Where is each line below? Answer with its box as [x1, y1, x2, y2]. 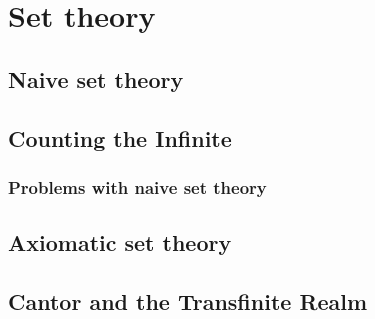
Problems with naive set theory [8, 174, 267, 199]
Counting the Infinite [8, 122, 232, 153]
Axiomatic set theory [8, 227, 232, 258]
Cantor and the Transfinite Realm [8, 285, 368, 316]
